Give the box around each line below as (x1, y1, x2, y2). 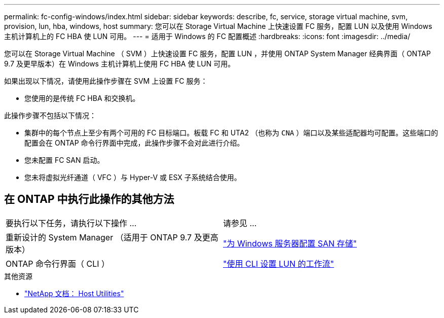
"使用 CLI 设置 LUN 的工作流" (223, 258, 334, 269)
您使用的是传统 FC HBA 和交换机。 (24, 94, 140, 102)
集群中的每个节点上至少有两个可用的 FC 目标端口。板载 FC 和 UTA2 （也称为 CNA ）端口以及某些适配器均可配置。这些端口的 (24, 128, 438, 137)
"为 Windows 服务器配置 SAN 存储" (223, 238, 357, 249)
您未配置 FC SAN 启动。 (24, 156, 104, 164)
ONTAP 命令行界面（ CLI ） (6, 258, 110, 269)
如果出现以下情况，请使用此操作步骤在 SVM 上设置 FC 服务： (4, 77, 208, 85)
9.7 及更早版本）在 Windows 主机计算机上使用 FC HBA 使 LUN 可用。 (4, 59, 235, 68)
